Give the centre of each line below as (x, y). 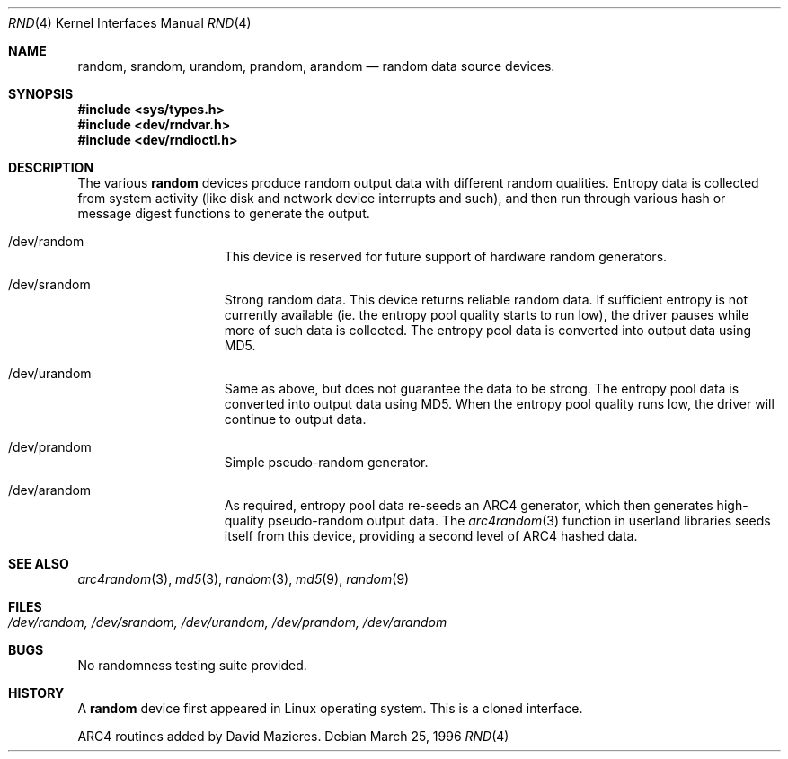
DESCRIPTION (51, 168)
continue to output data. (295, 419)
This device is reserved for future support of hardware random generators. (446, 256)
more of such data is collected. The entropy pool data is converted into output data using (487, 330)
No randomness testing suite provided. (192, 665)
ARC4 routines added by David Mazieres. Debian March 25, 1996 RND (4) (293, 736)
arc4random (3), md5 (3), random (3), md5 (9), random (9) (243, 579)
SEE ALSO (39, 564)
